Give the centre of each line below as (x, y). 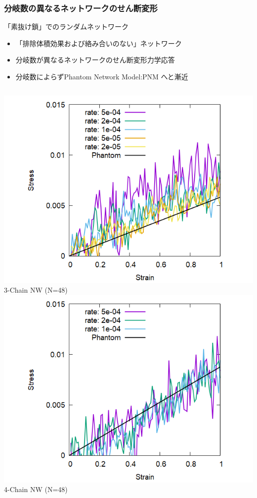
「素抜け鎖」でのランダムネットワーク (66, 27)
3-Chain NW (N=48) (36, 290)
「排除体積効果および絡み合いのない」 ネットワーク (99, 43)
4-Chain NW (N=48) (36, 489)
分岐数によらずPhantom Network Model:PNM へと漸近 (102, 76)
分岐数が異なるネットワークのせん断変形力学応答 (95, 60)
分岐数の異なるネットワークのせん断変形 (81, 8)
